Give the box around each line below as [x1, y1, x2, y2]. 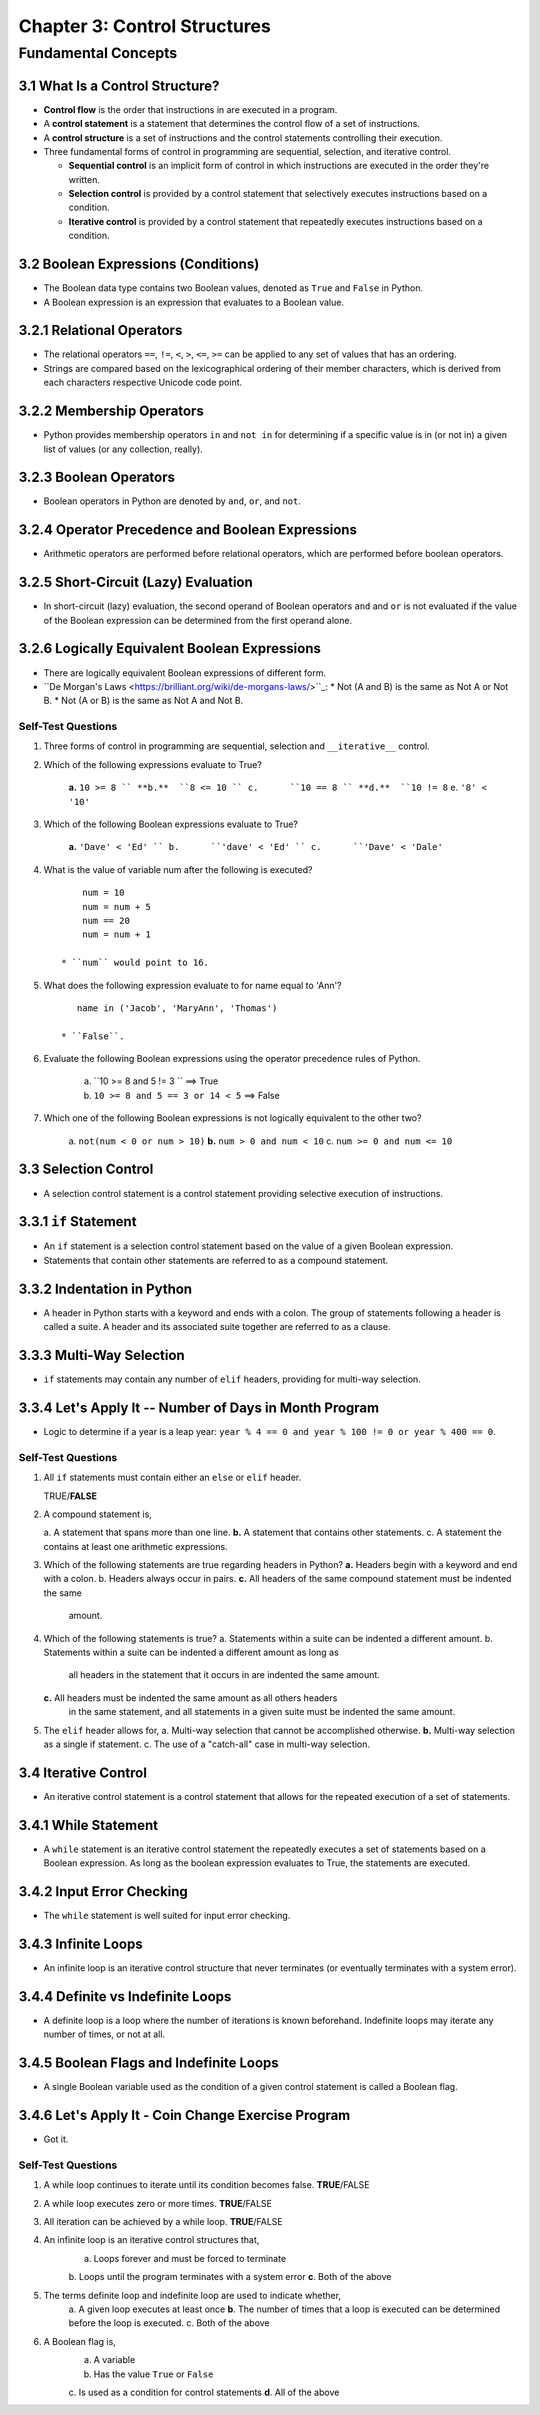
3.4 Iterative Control [18, 1764, 147, 1781]
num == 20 [81, 915, 130, 926]
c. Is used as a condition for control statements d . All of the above [68, 2386, 340, 2398]
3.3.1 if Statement [18, 1213, 137, 1230]
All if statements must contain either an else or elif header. [43, 1471, 302, 1484]
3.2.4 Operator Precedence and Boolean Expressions [18, 521, 357, 539]
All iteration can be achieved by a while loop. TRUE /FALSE [43, 2216, 284, 2228]
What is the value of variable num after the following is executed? [43, 863, 313, 875]
